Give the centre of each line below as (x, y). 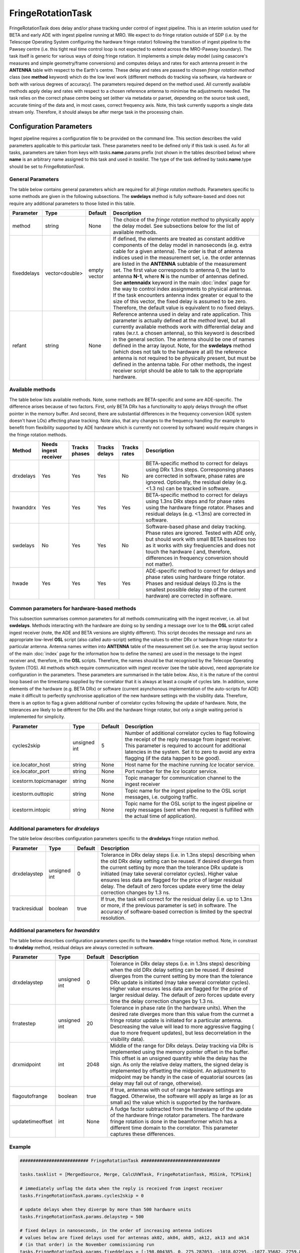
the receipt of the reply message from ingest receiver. (188, 739)
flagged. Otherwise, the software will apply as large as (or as (182, 1096)
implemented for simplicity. (37, 717)
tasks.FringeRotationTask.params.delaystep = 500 (82, 1216)
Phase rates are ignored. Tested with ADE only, (201, 533)
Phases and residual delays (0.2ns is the (193, 583)
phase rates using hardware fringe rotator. (195, 577)
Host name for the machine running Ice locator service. (190, 764)
